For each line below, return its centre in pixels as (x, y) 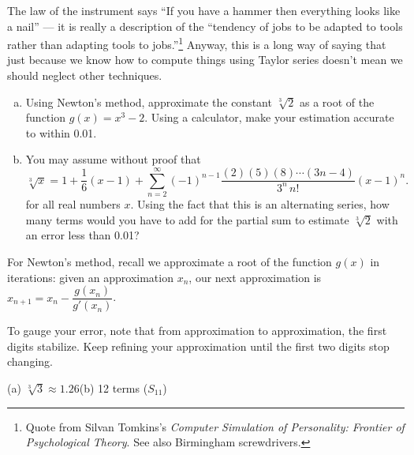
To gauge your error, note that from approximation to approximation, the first (197, 331)
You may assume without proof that (113, 159)
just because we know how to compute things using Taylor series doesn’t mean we (205, 60)
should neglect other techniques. (85, 75)
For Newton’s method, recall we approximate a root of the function (170, 261)
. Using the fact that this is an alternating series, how (260, 204)
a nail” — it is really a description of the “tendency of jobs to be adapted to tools (205, 26)
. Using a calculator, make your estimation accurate (269, 117)
